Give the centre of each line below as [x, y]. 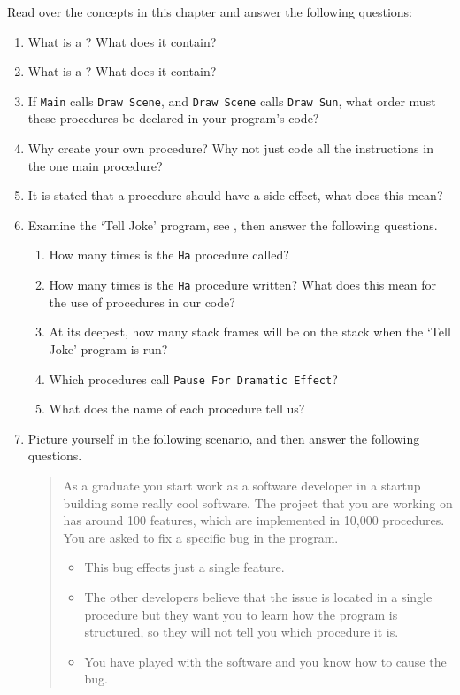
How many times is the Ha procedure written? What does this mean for [243, 285]
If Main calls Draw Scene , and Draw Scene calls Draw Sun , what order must [232, 100]
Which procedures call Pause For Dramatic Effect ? [193, 378]
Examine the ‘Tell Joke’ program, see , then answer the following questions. [233, 224]
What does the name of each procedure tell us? [177, 409]
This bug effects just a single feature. [184, 567]
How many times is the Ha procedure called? [169, 255]
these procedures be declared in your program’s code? [173, 118]
